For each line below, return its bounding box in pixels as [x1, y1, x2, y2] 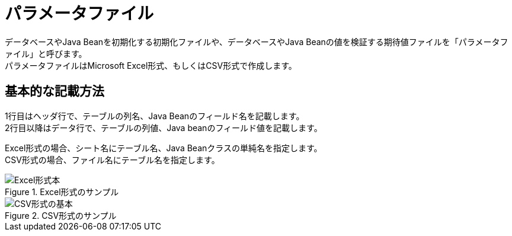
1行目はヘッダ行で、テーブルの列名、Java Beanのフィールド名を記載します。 [5, 110, 305, 121]
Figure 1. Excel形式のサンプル [5, 186, 119, 197]
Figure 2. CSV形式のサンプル [5, 210, 117, 221]
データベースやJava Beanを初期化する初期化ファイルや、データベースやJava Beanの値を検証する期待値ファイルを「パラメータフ [5, 36, 508, 47]
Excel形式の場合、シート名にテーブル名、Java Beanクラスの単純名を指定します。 [5, 142, 322, 153]
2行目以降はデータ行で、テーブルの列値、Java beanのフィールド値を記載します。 [5, 122, 322, 133]
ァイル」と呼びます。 [5, 48, 87, 59]
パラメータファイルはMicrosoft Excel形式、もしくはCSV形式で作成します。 [5, 60, 297, 71]
